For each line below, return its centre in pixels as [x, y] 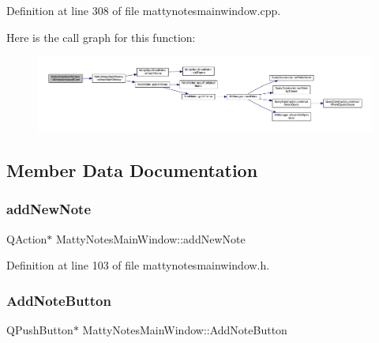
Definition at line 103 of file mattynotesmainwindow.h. [138, 265]
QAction [27, 238]
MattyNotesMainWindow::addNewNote [151, 238]
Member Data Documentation [132, 170]
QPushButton [40, 329]
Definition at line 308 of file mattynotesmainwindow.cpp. [144, 10]
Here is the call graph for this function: [101, 37]
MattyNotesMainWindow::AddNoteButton [185, 329]
